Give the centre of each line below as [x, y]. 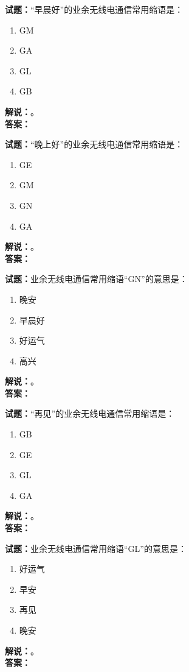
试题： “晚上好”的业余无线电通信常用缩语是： [94, 144]
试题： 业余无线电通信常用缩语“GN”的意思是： [96, 279]
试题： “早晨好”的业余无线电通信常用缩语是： [94, 9]
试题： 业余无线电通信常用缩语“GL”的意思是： [96, 548]
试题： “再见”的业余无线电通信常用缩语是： [90, 413]
